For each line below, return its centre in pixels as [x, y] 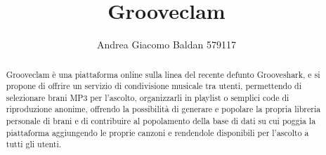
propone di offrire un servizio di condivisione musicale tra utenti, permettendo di [154, 86]
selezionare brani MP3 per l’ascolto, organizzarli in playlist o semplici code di [148, 97]
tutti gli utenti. [34, 144]
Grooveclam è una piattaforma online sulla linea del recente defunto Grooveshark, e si [163, 74]
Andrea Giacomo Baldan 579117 [167, 45]
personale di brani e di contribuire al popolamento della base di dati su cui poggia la [161, 121]
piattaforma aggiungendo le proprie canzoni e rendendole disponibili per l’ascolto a [157, 132]
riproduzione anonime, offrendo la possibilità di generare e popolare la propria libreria [163, 109]
